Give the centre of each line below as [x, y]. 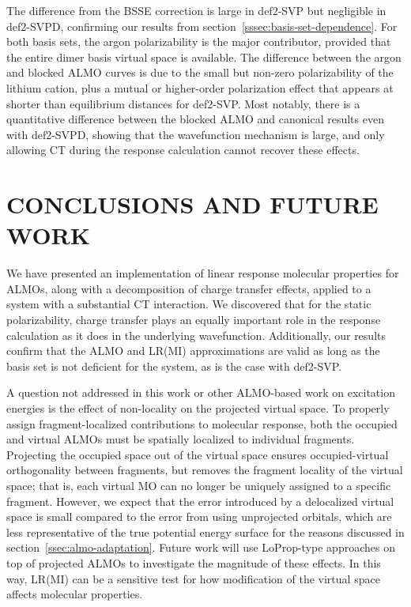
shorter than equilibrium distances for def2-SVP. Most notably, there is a [183, 103]
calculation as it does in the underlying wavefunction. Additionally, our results [196, 335]
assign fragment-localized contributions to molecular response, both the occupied [202, 423]
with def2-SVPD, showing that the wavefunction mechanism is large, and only [196, 134]
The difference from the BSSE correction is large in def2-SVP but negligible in [196, 10]
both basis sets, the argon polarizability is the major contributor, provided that [199, 41]
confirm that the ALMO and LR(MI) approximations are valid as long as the [193, 351]
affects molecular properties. [75, 594]
